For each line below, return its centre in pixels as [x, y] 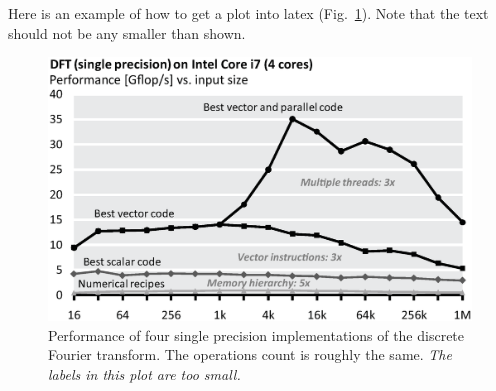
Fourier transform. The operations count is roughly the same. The [250, 354]
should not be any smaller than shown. [127, 32]
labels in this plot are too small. [144, 373]
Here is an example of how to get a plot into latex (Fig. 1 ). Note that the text [248, 13]
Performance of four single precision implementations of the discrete [256, 334]
